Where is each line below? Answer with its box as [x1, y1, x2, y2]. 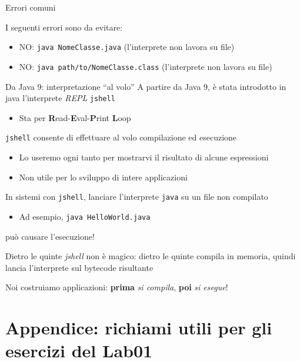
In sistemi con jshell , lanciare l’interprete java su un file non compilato [5, 190, 268, 203]
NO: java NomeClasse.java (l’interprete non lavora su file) [19, 41, 235, 53]
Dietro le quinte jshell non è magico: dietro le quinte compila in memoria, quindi [5, 250, 296, 262]
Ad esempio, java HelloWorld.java [19, 210, 151, 222]
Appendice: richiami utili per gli [5, 316, 272, 340]
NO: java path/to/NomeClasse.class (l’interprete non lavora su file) [19, 60, 272, 72]
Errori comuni [5, 1, 56, 13]
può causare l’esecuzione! [5, 230, 95, 242]
